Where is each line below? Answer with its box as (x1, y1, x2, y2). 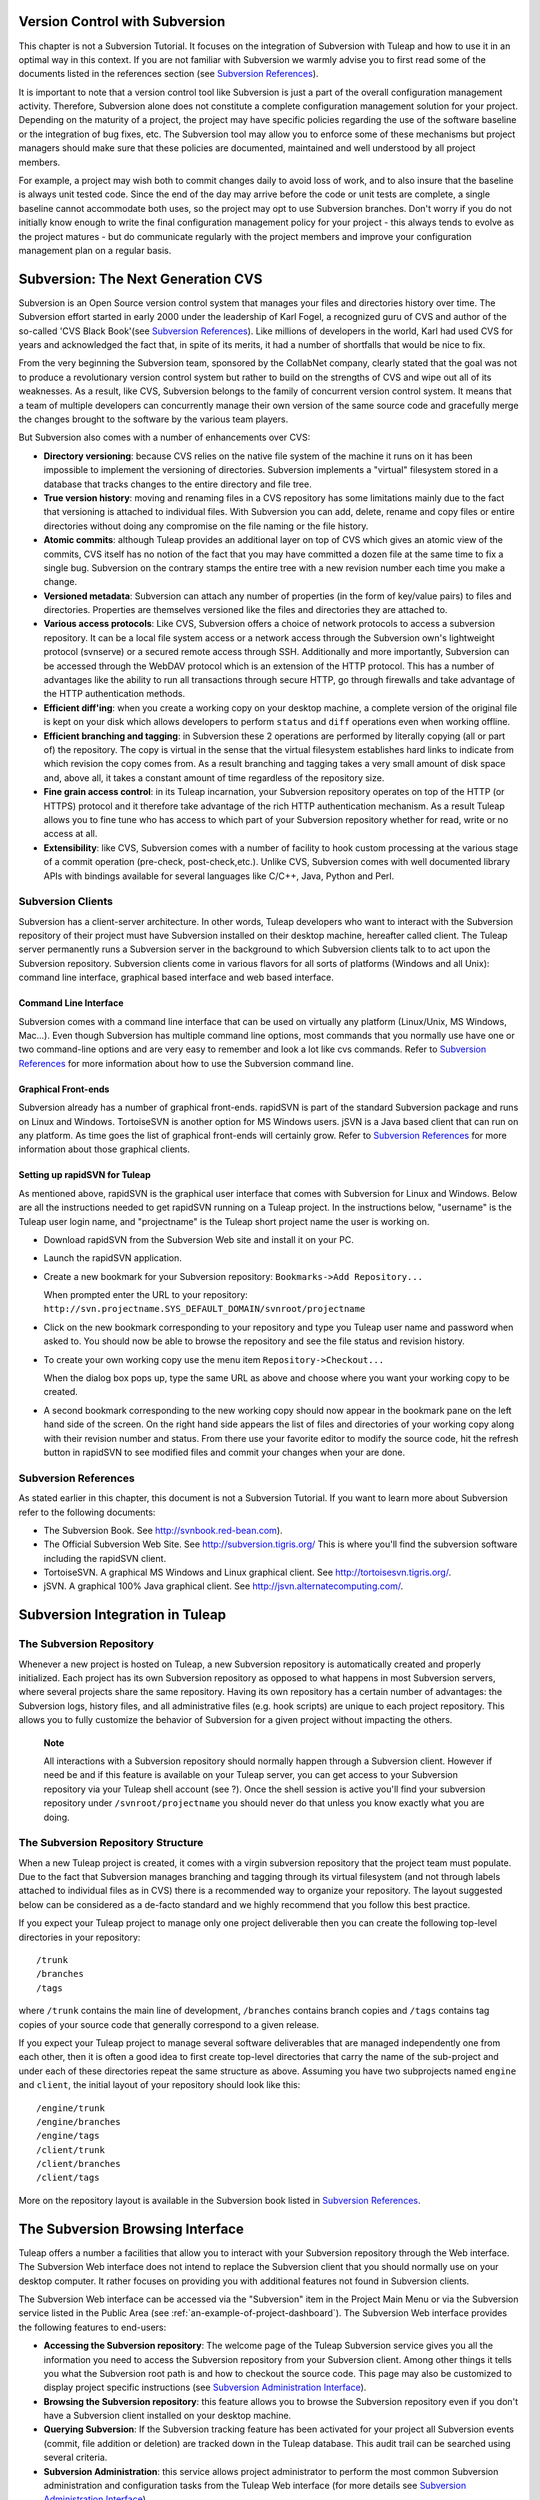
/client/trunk (36, 2144, 105, 2155)
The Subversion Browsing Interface (18, 2220, 244, 2237)
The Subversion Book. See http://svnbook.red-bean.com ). (43, 1524, 284, 1536)
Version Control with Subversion (18, 13, 226, 30)
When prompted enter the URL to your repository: (43, 1289, 249, 1301)
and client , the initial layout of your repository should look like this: (18, 2079, 301, 2091)
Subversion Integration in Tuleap (18, 1606, 227, 1624)
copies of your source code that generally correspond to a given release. (18, 2018, 320, 2030)
